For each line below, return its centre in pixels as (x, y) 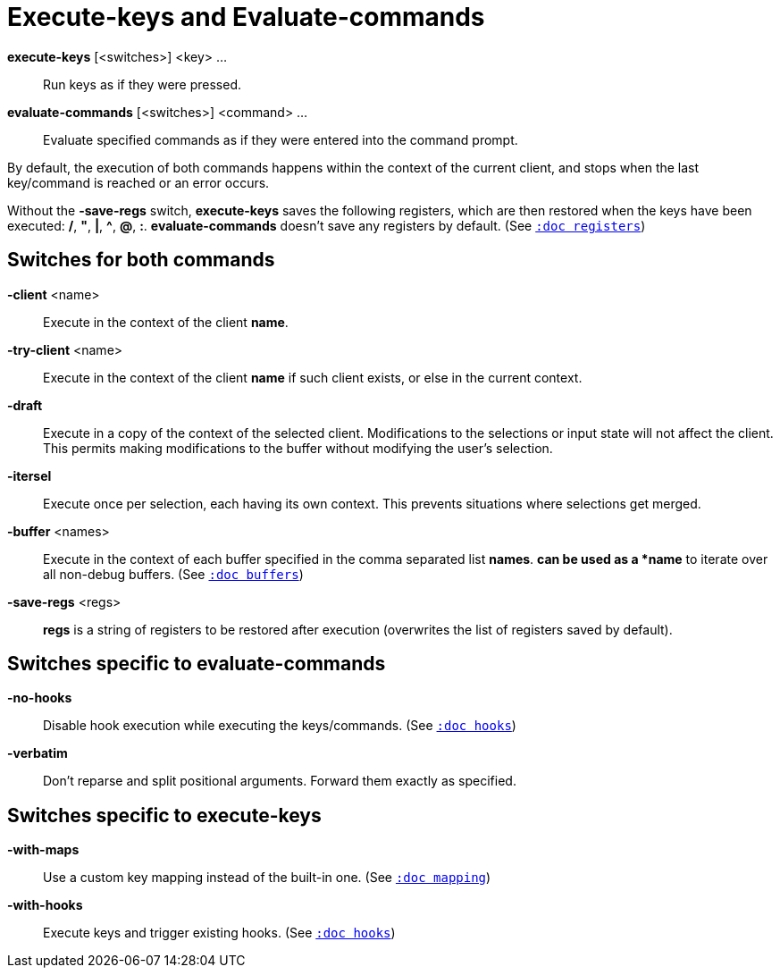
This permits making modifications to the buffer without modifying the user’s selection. (298, 448)
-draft (25, 405)
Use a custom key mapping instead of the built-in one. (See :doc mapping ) (267, 878)
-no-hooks (40, 698)
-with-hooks (45, 905)
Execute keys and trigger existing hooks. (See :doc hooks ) (219, 933)
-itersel (29, 475)
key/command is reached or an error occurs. (138, 182)
